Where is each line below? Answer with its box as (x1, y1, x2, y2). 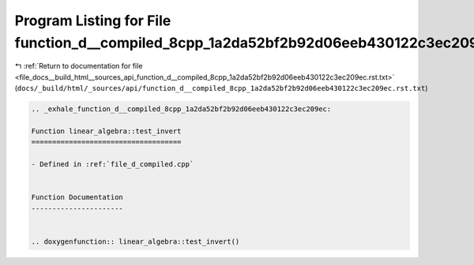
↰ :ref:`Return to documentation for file (14, 62, 143, 71)
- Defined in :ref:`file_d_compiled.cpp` (31, 160, 194, 169)
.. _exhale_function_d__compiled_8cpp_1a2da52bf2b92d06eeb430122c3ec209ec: (31, 105, 332, 114)
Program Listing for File (14, 12, 171, 29)
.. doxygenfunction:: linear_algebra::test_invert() (31, 237, 240, 246)
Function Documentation (31, 193, 124, 202)
